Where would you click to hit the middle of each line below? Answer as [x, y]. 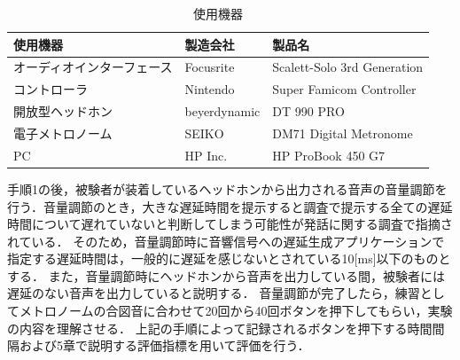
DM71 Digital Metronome [343, 133]
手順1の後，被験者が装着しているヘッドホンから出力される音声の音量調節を [227, 188]
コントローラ [51, 89]
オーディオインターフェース [93, 67]
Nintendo [210, 89]
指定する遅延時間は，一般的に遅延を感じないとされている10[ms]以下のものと [229, 258]
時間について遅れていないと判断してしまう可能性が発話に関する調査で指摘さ [230, 224]
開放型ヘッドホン [63, 111]
